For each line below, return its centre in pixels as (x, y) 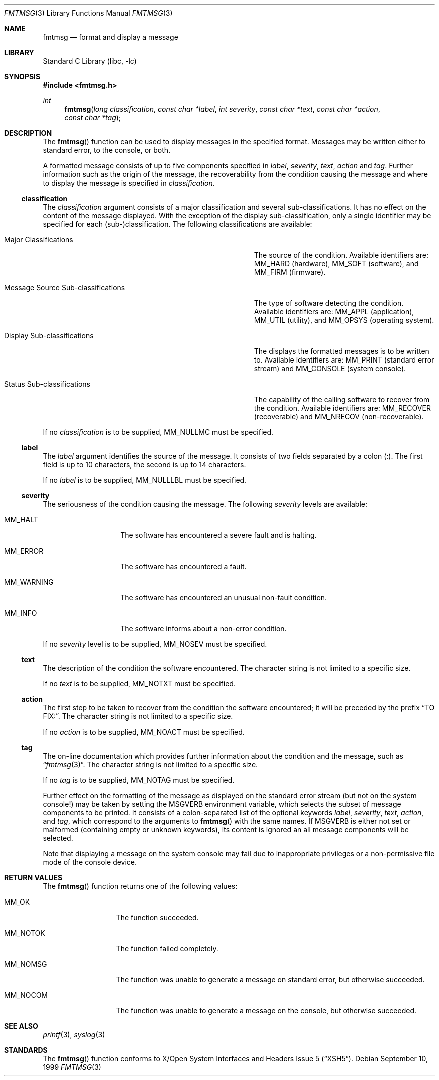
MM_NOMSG (26, 964)
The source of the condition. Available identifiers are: (341, 255)
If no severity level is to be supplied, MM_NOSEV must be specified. (155, 644)
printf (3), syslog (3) (74, 1035)
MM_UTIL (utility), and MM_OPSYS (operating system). (344, 320)
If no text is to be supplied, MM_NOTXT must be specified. (139, 684)
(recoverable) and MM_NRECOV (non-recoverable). (339, 416)
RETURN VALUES (33, 878)
